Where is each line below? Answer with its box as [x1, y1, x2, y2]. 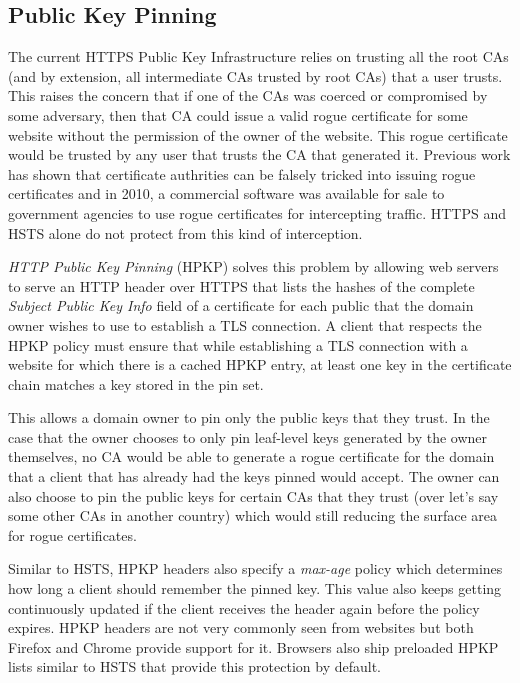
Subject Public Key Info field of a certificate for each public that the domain [8, 295, 474, 316]
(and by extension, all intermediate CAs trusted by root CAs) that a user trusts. [8, 65, 503, 86]
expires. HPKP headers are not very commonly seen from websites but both [8, 617, 474, 638]
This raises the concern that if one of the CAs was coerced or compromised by [8, 85, 488, 106]
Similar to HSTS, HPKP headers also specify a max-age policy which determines [8, 558, 503, 579]
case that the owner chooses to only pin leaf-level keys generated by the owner [8, 426, 488, 447]
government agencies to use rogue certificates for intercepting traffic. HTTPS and [8, 202, 507, 223]
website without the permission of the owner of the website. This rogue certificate [8, 124, 508, 145]
